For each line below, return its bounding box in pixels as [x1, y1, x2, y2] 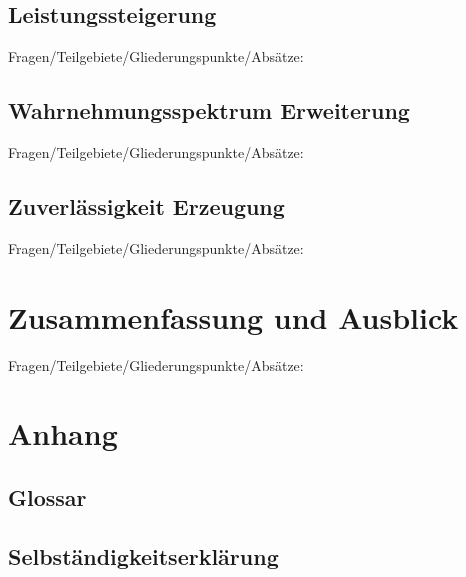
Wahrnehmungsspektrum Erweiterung [8, 95, 410, 126]
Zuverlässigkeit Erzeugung [8, 190, 285, 221]
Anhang [8, 413, 118, 454]
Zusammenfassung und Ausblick [8, 296, 459, 337]
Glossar [8, 481, 87, 512]
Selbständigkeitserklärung [8, 540, 279, 571]
